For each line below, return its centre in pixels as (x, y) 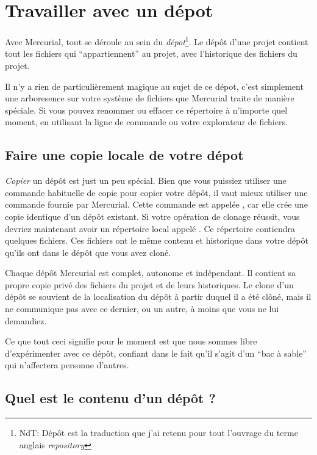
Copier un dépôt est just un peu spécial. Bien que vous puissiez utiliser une (146, 180)
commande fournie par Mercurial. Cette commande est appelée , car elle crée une (156, 204)
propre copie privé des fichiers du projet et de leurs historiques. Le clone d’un (149, 284)
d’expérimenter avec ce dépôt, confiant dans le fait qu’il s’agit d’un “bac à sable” (156, 353)
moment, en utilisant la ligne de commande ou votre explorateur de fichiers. (146, 122)
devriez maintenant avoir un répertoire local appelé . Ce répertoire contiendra (150, 228)
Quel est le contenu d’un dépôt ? (110, 398)
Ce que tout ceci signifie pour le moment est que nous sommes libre (131, 341)
